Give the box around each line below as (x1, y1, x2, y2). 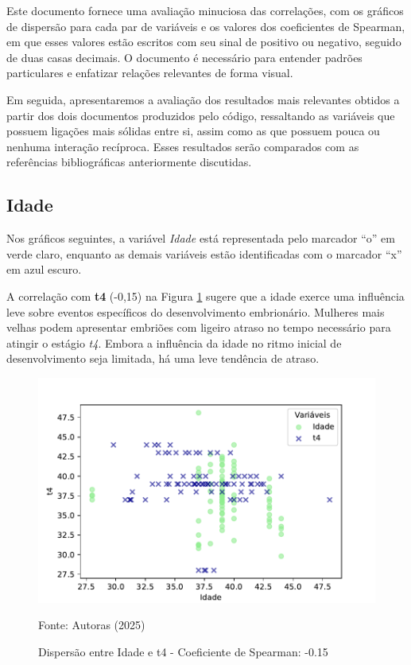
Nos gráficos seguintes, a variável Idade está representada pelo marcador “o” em (6, 230, 395, 247)
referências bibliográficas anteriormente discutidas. (6, 154, 252, 170)
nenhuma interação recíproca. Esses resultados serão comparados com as (6, 138, 359, 154)
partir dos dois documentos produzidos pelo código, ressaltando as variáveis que (6, 107, 395, 123)
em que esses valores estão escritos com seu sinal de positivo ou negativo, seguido (6, 33, 401, 50)
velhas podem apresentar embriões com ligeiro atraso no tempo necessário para (6, 319, 391, 336)
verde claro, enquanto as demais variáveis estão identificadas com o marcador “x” (6, 245, 402, 262)
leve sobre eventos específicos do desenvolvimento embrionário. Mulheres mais (6, 303, 385, 320)
